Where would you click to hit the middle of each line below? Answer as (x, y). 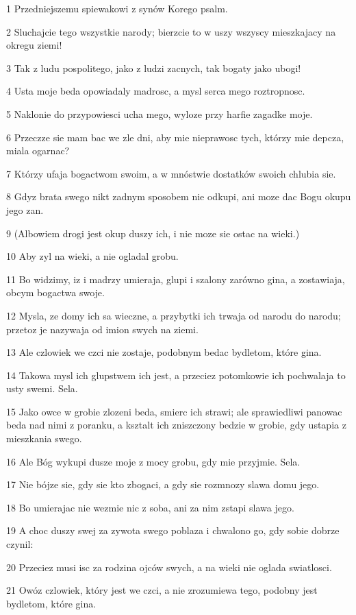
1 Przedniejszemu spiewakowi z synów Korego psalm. (117, 8)
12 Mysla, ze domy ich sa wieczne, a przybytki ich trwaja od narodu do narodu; (174, 315)
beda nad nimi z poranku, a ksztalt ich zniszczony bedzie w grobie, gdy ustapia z (176, 425)
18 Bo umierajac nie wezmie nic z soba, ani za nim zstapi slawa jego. (150, 507)
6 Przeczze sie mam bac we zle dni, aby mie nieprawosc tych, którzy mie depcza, (175, 137)
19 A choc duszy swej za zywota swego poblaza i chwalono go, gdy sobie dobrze (173, 530)
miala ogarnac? (38, 150)
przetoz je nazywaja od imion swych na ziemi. (102, 329)
